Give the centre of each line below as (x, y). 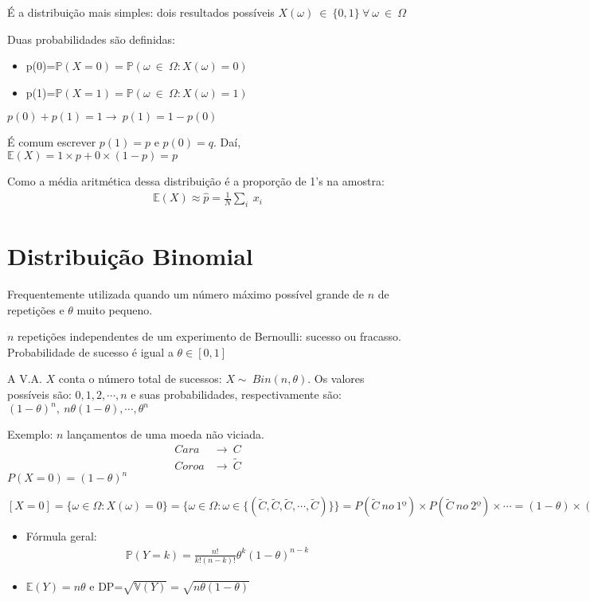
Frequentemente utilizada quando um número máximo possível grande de (186, 294)
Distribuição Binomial (130, 256)
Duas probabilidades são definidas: (91, 39)
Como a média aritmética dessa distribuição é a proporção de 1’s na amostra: (196, 180)
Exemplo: (30, 434)
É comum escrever (52, 142)
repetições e (36, 309)
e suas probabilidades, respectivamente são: (236, 394)
